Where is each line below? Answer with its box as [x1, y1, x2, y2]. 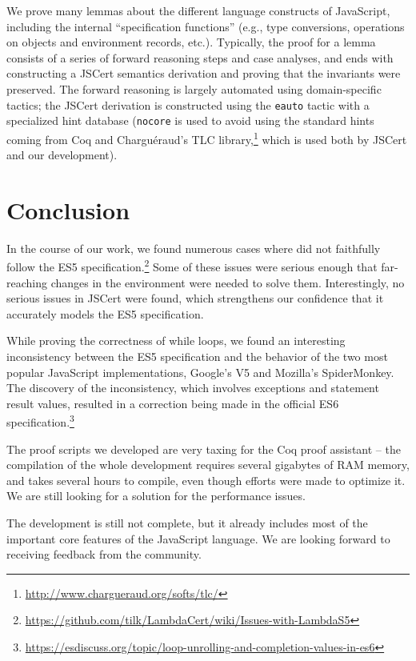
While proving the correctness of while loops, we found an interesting [6, 332, 346, 349]
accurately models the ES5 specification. [6, 305, 204, 322]
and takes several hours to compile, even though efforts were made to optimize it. [6, 471, 406, 488]
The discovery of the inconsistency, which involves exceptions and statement [6, 379, 379, 396]
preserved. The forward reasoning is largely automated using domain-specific [6, 80, 382, 97]
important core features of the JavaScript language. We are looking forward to [6, 530, 390, 547]
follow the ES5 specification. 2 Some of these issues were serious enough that [6, 256, 378, 275]
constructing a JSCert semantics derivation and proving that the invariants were [6, 65, 401, 82]
